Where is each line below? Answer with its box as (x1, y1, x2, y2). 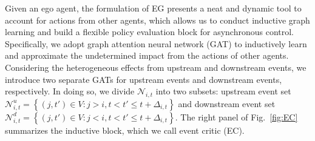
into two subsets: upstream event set (155, 85, 291, 97)
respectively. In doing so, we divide (5, 85, 135, 97)
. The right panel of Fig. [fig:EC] (175, 110, 298, 123)
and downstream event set (178, 97, 276, 110)
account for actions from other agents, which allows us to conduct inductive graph (5, 13, 310, 26)
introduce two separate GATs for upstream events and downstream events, (5, 73, 282, 85)
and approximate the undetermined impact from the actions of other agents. (5, 49, 289, 62)
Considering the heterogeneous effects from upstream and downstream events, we (5, 61, 307, 73)
